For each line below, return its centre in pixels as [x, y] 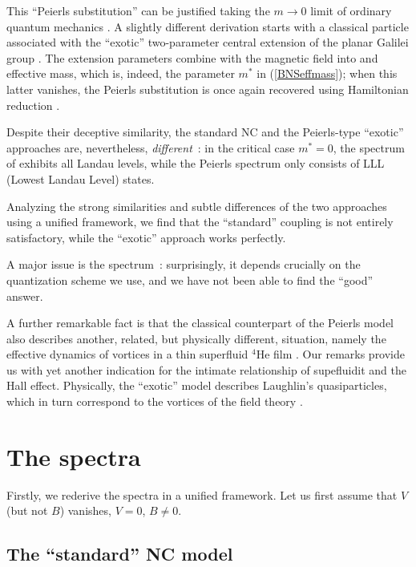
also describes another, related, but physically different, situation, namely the [196, 338]
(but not [27, 510]
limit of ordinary [351, 10]
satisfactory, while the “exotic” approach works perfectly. [146, 237]
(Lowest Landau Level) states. [81, 178]
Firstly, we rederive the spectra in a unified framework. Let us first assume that [202, 494]
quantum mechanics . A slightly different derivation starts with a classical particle [208, 26]
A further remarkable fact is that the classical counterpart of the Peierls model [200, 323]
